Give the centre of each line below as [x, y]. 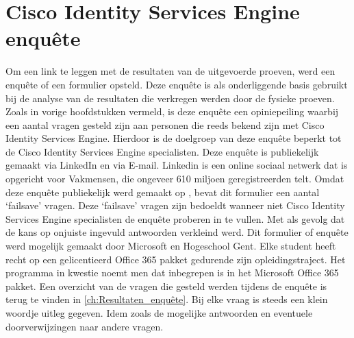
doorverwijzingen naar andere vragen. [85, 326]
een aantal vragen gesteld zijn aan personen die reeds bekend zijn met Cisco [165, 124]
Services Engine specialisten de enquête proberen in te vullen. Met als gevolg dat [175, 218]
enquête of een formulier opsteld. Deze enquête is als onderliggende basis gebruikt [177, 84]
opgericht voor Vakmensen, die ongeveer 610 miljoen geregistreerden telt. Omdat [175, 179]
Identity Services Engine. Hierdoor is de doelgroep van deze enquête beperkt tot [174, 138]
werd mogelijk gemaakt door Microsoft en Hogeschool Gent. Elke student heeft [171, 246]
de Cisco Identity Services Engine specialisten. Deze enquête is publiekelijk [162, 151]
